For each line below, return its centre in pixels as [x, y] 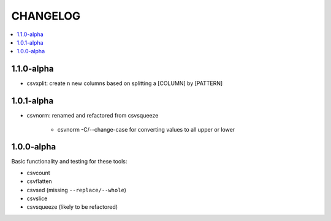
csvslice [37, 198]
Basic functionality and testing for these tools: [69, 162]
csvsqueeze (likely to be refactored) [72, 207]
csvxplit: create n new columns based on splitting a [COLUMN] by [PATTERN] [125, 83]
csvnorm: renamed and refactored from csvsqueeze [93, 116]
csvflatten [39, 181]
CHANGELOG [46, 16]
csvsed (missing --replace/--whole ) [77, 190]
